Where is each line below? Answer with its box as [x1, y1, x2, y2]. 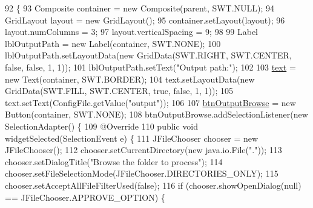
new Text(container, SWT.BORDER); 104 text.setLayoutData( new [5, 72, 255, 85]
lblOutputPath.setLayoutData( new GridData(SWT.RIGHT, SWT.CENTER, [5, 49, 292, 61]
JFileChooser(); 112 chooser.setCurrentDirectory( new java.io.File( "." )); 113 [5, 143, 282, 156]
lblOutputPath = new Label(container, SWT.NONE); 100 [5, 37, 221, 49]
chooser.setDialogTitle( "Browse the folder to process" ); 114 [5, 155, 223, 168]
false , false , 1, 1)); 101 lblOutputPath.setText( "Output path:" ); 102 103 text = [5, 60, 296, 73]
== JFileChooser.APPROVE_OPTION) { [5, 191, 165, 203]
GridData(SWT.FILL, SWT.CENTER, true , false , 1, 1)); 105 [5, 84, 233, 97]
